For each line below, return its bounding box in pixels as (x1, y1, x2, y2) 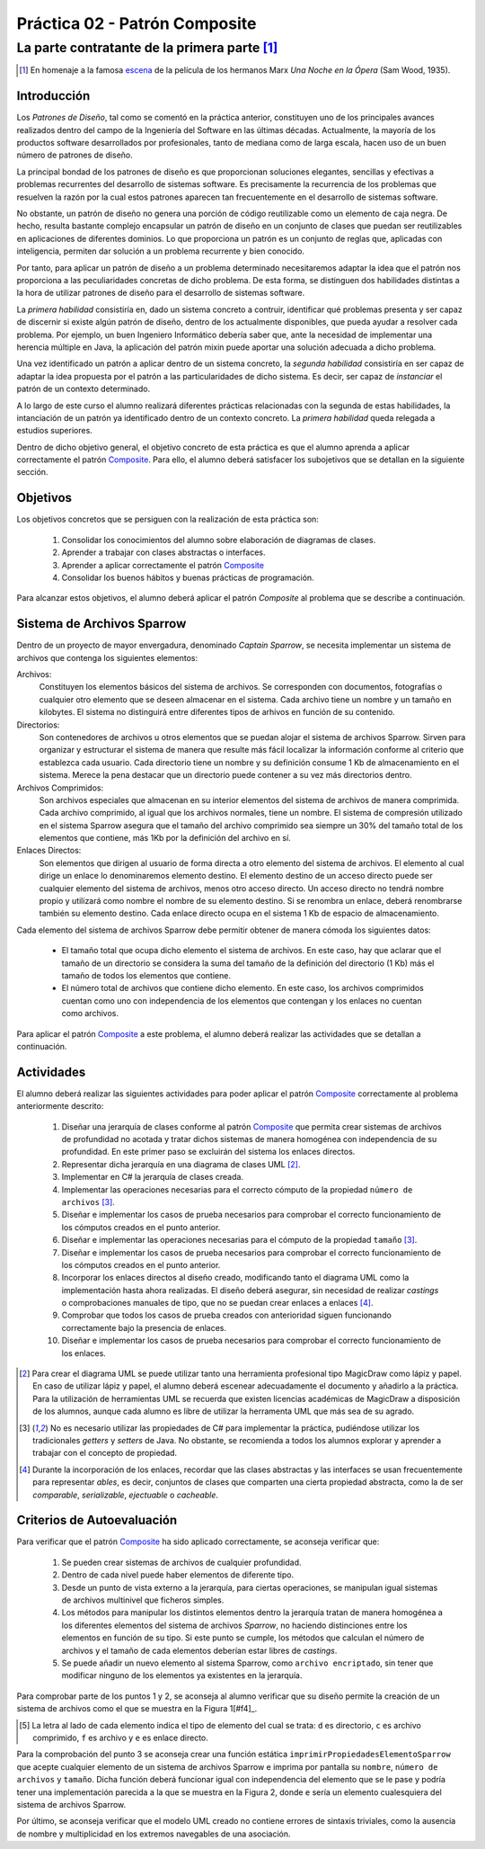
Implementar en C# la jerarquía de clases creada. (61, 1172, 244, 1183)
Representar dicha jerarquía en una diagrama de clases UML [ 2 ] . (61, 1158, 301, 1169)
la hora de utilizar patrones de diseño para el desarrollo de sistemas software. (16, 288, 305, 299)
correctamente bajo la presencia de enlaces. (61, 1322, 227, 1333)
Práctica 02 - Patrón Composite (16, 13, 257, 33)
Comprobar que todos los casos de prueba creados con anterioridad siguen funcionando (61, 1309, 392, 1321)
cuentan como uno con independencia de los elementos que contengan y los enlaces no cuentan (61, 995, 422, 1006)
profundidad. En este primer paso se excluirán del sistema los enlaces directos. (61, 1147, 356, 1157)
